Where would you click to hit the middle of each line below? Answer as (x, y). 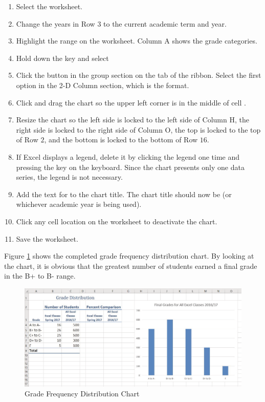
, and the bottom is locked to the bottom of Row (121, 140)
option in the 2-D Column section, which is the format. (103, 85)
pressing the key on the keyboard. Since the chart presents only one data (130, 167)
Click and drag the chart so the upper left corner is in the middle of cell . (131, 102)
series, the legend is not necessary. (69, 177)
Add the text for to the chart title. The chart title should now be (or (124, 194)
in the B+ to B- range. (40, 276)
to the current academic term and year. (165, 23)
